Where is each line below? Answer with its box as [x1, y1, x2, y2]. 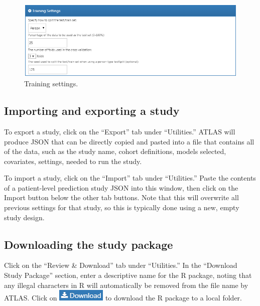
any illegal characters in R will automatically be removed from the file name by [4, 279, 248, 290]
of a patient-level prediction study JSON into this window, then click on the [4, 182, 238, 193]
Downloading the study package [4, 236, 173, 252]
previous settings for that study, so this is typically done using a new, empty [4, 202, 239, 213]
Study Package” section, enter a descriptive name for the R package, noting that [4, 270, 252, 280]
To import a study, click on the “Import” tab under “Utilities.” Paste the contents [4, 173, 256, 183]
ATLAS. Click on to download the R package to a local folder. [4, 292, 242, 303]
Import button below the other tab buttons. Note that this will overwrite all [4, 192, 239, 203]
